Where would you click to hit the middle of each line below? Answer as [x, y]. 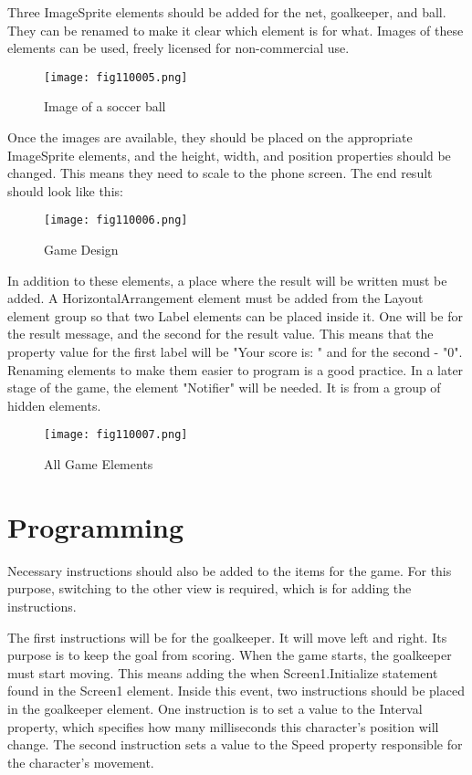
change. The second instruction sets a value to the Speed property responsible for [235, 744]
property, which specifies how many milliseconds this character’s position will [223, 726]
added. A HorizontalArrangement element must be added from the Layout [215, 298]
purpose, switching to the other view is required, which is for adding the [210, 588]
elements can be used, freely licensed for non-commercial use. [178, 48]
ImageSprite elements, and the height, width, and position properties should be [229, 155]
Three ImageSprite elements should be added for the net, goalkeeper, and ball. [227, 12]
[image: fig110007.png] [116, 435]
